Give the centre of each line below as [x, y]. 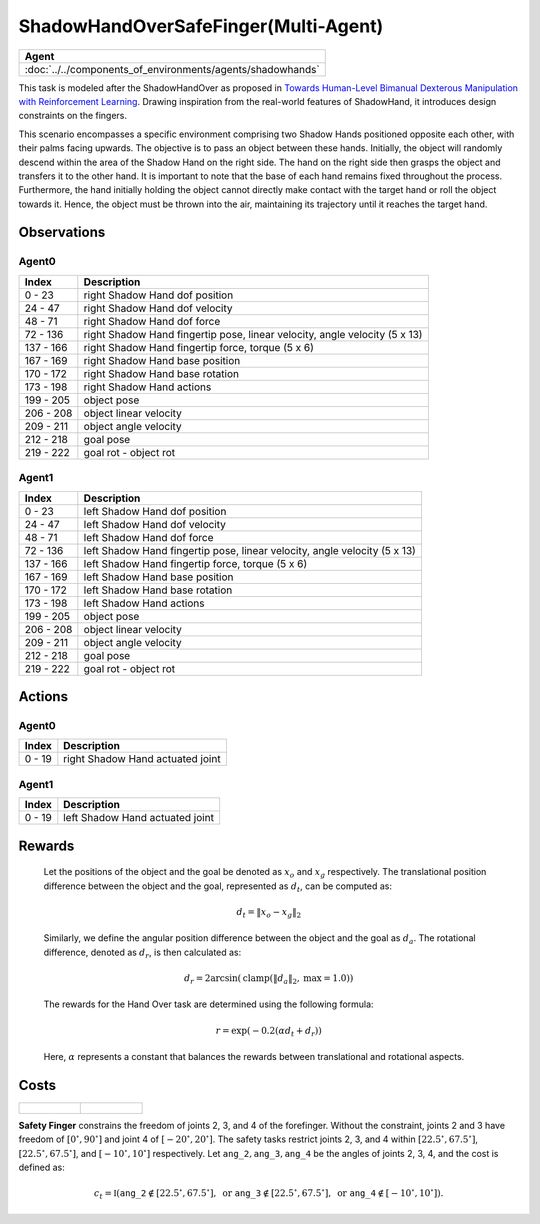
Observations [62, 232]
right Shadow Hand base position [162, 360]
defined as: [41, 1167]
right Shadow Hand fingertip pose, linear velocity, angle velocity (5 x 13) [253, 334]
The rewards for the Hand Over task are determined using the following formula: [208, 1004]
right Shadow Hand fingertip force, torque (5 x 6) [198, 347]
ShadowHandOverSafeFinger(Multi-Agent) [201, 26]
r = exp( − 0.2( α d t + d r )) [268, 1032]
